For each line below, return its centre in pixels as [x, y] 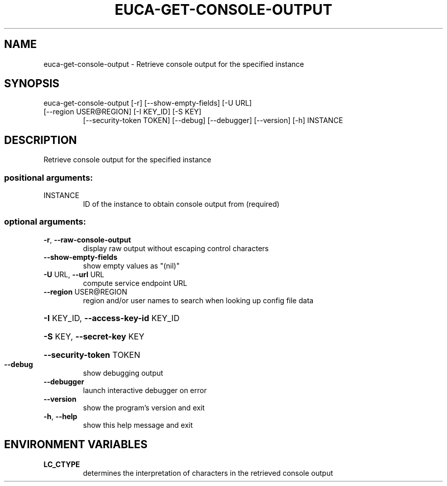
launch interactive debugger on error [145, 390]
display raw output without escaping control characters [176, 248]
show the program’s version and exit [144, 407]
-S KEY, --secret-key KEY [94, 336]
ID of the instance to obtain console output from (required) [181, 204]
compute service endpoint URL [135, 283]
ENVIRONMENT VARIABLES [76, 445]
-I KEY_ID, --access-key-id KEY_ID [111, 318]
